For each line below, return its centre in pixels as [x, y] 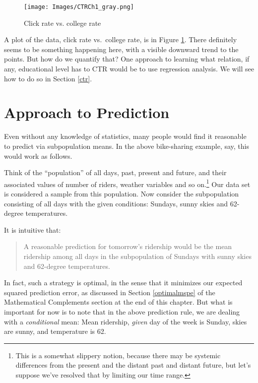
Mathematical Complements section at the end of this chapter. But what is [118, 302]
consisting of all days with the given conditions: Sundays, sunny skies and [116, 203]
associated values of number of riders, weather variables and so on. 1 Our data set [127, 183]
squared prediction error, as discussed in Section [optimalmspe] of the [110, 292]
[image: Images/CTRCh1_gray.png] [79, 7]
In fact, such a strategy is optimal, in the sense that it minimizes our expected [123, 283]
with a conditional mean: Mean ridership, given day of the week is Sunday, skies [126, 321]
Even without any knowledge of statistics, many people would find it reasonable [125, 136]
